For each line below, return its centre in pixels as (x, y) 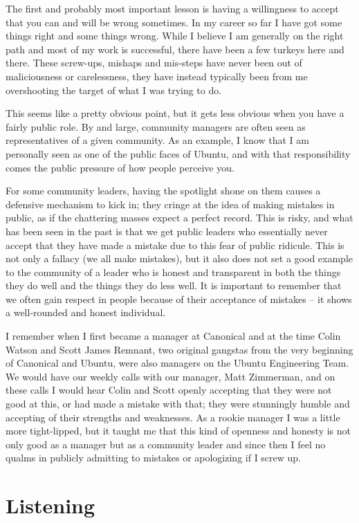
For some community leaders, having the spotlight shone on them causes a (163, 191)
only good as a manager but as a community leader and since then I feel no (166, 444)
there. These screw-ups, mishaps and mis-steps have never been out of (154, 63)
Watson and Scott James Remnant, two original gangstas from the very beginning (179, 349)
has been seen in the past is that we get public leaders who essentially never (167, 231)
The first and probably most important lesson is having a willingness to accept (172, 8)
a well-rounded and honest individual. (86, 312)
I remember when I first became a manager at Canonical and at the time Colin (173, 336)
